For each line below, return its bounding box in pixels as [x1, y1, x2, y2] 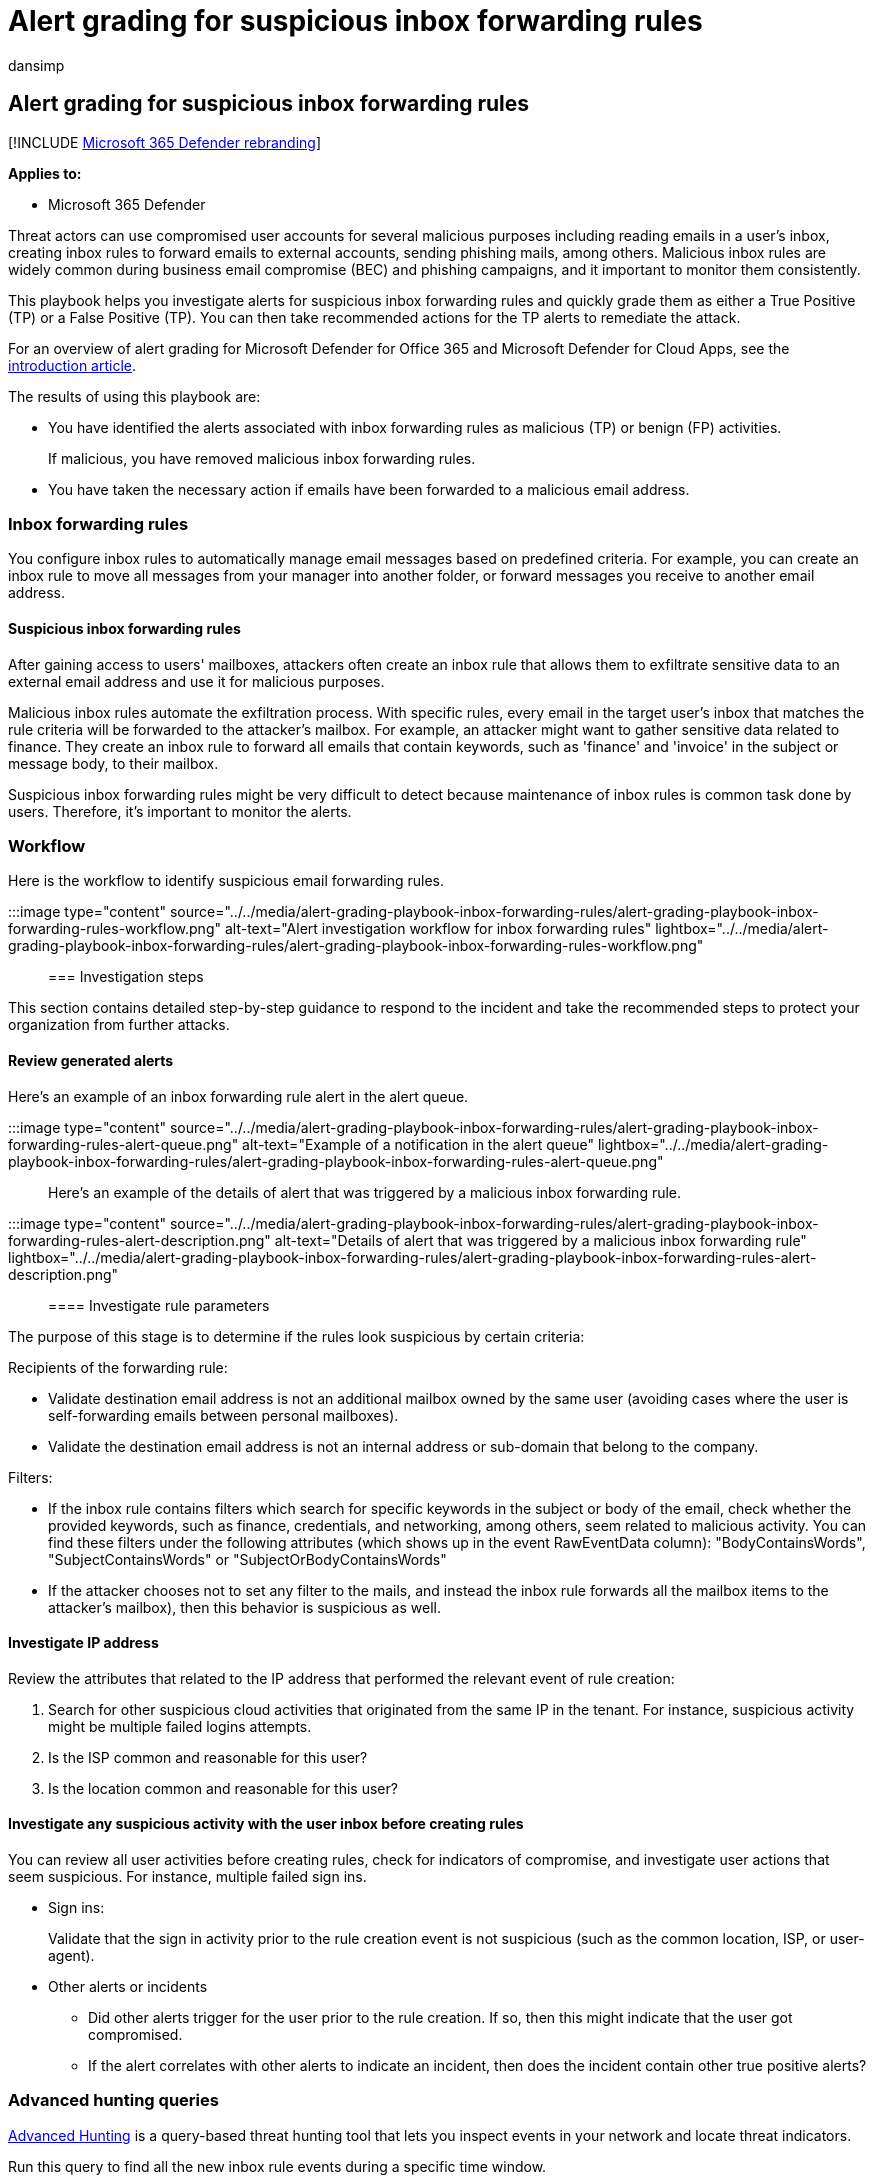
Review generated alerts [8, 1051, 174, 1069]
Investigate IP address [8, 1634, 159, 1652]
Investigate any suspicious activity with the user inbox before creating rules [8, 1815, 524, 1833]
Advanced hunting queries [8, 2090, 219, 2111]
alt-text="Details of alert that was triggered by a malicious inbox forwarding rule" [274, 1231, 807, 1249]
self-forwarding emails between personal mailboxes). [48, 1406, 399, 1424]
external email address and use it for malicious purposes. [8, 672, 385, 690]
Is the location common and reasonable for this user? [48, 1779, 398, 1797]
